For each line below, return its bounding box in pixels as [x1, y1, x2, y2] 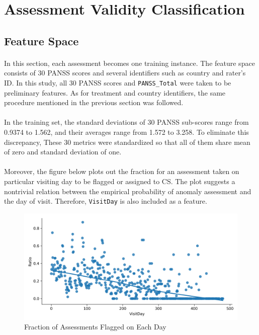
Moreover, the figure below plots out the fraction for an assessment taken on [4, 166, 239, 177]
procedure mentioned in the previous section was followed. [4, 97, 184, 108]
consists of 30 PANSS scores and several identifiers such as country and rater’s [4, 67, 246, 78]
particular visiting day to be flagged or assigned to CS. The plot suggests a [4, 176, 235, 186]
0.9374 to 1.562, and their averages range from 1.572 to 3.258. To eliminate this [4, 126, 249, 137]
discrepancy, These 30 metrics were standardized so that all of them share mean [4, 136, 250, 147]
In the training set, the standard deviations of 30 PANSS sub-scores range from [4, 117, 249, 127]
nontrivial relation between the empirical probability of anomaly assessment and [4, 186, 251, 196]
